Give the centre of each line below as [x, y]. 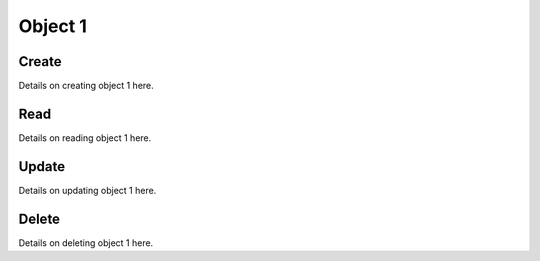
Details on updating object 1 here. [87, 190]
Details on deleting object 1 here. [86, 242]
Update [42, 166]
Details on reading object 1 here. [85, 137]
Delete [39, 218]
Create [40, 61]
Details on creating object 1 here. [86, 86]
